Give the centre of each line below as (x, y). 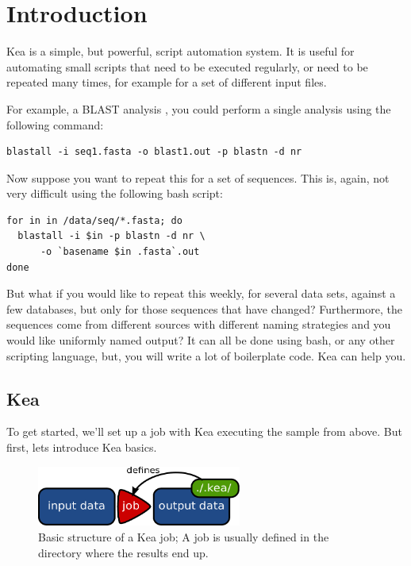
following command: (55, 124)
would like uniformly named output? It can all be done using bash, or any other (201, 340)
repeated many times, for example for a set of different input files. (167, 82)
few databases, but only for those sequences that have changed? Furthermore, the (204, 308)
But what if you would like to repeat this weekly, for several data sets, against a (201, 293)
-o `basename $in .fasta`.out (120, 252)
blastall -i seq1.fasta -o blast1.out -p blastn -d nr (154, 152)
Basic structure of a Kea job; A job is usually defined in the (184, 537)
